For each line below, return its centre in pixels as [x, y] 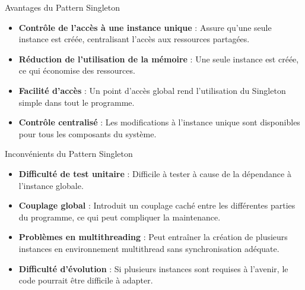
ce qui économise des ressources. [77, 70]
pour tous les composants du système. [88, 133]
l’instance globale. [51, 185]
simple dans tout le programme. [77, 102]
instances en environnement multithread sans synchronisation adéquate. [149, 248]
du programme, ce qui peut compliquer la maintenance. [120, 217]
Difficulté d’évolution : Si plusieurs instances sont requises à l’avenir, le [153, 268]
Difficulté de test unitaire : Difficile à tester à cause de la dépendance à [155, 173]
